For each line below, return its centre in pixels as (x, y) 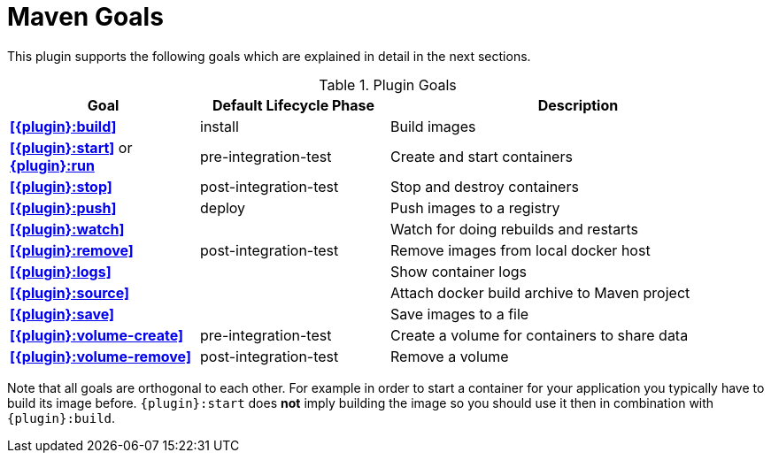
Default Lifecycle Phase (293, 105)
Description (578, 105)
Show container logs (459, 271)
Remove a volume (450, 356)
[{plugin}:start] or (71, 147)
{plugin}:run (52, 165)
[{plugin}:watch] (67, 229)
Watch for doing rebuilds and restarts (514, 229)
